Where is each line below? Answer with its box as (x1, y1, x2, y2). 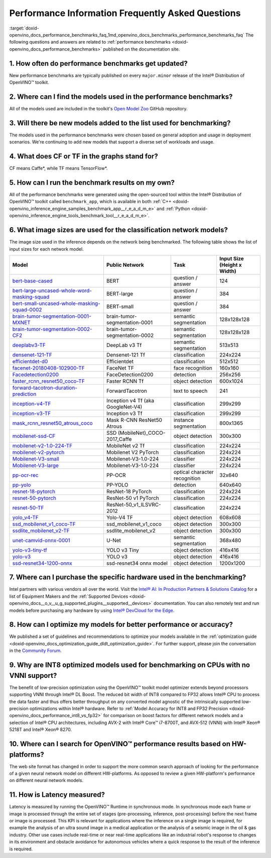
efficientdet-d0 (12, 358, 48, 365)
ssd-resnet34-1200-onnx (12, 560, 72, 567)
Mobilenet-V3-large (12, 462, 59, 469)
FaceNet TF (106, 364, 134, 371)
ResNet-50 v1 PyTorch (106, 494, 159, 501)
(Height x (219, 261, 242, 268)
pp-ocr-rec (12, 471, 39, 478)
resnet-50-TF (12, 504, 44, 511)
